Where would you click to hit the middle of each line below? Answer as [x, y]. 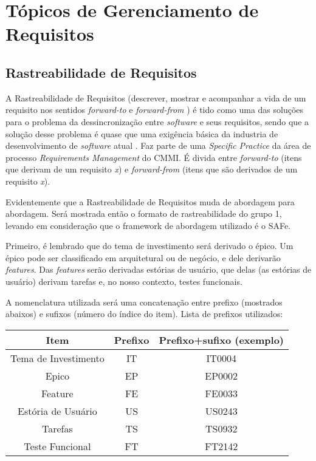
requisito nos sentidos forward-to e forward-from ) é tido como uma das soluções [155, 110]
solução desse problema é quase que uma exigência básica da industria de [142, 133]
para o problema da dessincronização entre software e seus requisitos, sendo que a [157, 121]
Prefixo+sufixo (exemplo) [221, 340]
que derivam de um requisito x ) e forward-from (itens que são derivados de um [152, 169]
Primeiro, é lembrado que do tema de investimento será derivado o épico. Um [149, 246]
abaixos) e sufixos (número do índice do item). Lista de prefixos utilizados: [144, 314]
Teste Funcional [57, 446]
